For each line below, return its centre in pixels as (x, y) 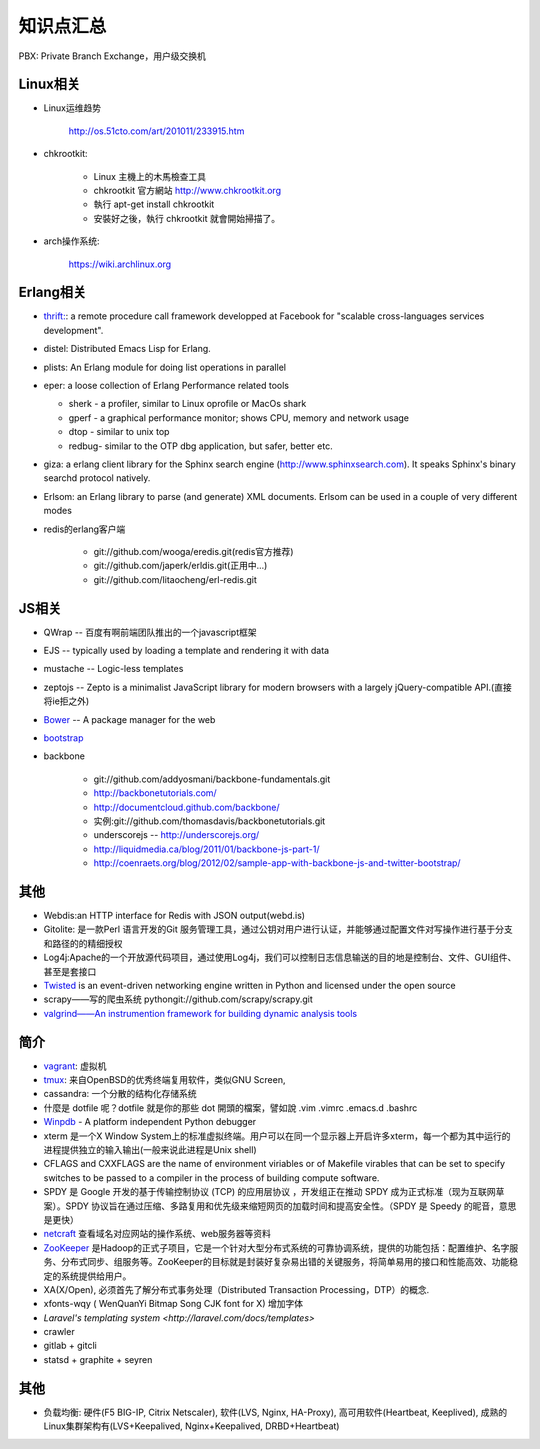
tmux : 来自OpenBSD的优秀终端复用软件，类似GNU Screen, (164, 1080)
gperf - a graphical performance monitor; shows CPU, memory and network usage (239, 417)
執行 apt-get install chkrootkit (154, 204)
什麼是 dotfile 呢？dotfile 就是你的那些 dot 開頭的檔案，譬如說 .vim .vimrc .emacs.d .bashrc (230, 1107)
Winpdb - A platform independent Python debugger (150, 1122)
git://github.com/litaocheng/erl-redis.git (175, 579)
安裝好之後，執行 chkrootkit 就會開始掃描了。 (186, 218)
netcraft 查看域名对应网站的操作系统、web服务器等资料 (157, 1234)
